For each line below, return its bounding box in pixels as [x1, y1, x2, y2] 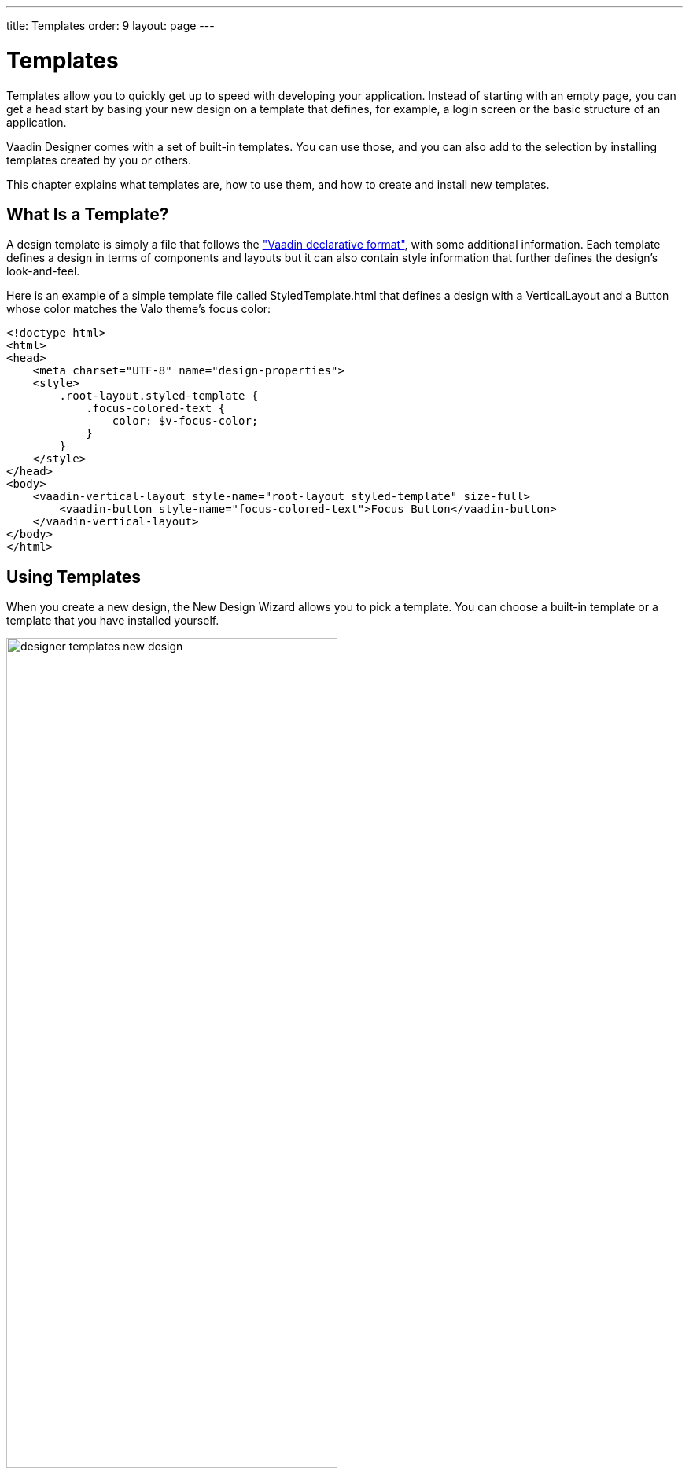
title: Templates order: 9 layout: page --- [6, 19, 215, 32]
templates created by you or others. [6, 153, 191, 167]
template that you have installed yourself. [6, 614, 219, 628]
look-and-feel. [6, 264, 80, 278]
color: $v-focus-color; [112, 415, 259, 428]
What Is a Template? [6, 204, 169, 224]
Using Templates [6, 566, 142, 587]
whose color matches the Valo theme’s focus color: [6, 302, 271, 316]
